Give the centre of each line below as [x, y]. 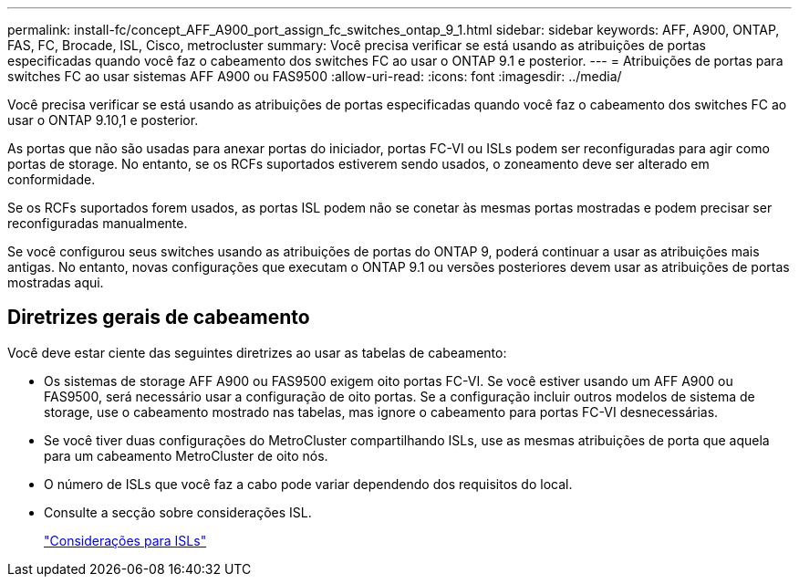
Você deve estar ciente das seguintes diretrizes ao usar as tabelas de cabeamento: [257, 352]
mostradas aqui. [56, 282]
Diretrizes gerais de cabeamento [159, 318]
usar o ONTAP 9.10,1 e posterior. [103, 120]
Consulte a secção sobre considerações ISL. [178, 512]
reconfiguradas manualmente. [98, 223]
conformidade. [52, 179]
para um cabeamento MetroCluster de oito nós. [186, 455]
